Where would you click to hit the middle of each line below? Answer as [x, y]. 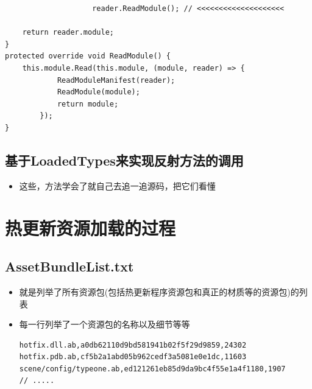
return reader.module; [68, 33]
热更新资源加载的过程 [90, 227]
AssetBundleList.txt [69, 266]
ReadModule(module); [98, 92]
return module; [88, 104]
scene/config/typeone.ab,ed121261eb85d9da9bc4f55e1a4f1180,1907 [152, 369]
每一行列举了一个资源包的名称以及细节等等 [105, 324]
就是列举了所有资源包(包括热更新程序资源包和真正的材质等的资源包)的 [159, 291]
